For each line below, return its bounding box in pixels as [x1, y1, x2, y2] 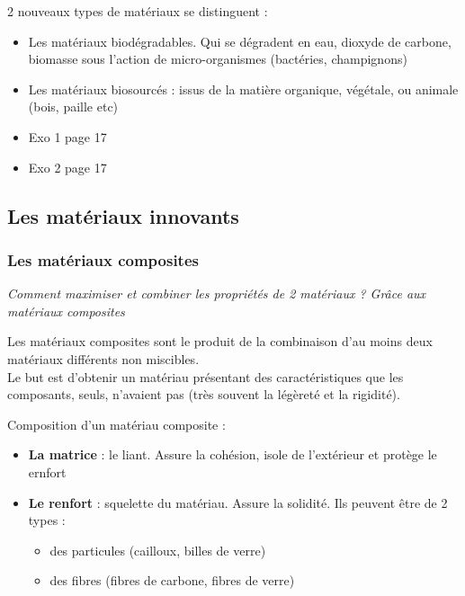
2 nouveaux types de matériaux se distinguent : [7, 2, 268, 20]
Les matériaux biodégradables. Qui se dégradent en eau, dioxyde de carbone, [28, 31, 452, 50]
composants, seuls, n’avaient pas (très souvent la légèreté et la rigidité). [7, 385, 400, 404]
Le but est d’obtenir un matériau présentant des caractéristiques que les [7, 367, 404, 386]
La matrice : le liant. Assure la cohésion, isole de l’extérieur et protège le [28, 445, 437, 464]
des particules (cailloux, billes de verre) [49, 540, 266, 559]
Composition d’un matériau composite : [7, 414, 226, 433]
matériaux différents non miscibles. [7, 349, 200, 368]
